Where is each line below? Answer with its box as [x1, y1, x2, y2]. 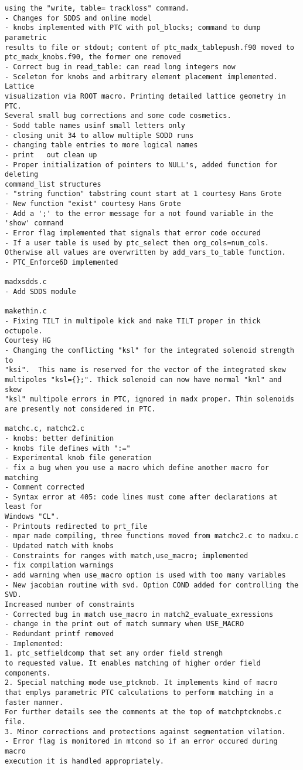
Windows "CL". [5, 512, 60, 521]
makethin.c [5, 307, 47, 316]
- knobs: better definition [5, 434, 114, 443]
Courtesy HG [5, 336, 51, 345]
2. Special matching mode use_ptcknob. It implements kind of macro [5, 678, 278, 687]
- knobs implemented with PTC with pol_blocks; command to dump [5, 23, 261, 32]
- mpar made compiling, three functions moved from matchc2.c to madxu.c [5, 532, 299, 541]
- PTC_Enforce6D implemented [5, 258, 118, 267]
